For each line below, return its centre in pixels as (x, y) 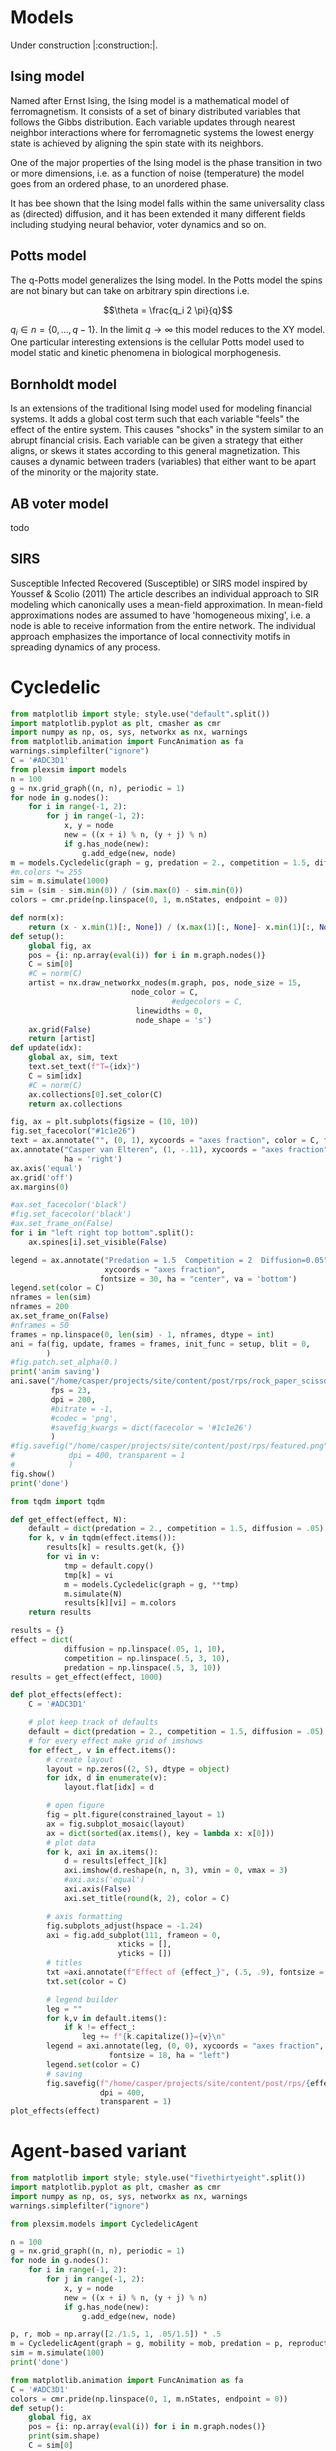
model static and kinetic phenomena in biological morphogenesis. (146, 353)
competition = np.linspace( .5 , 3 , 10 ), (146, 1658)
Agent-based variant (98, 2151)
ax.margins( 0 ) (40, 1187)
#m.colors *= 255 (46, 872)
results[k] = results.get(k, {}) (116, 1547)
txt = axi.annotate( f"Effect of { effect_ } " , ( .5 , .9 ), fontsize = (185, 1972)
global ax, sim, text (73, 1057)
